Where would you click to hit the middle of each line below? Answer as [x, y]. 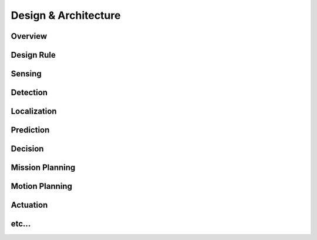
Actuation [29, 205]
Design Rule [33, 55]
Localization [34, 111]
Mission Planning [43, 168]
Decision [27, 149]
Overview [29, 36]
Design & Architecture [66, 15]
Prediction [30, 130]
